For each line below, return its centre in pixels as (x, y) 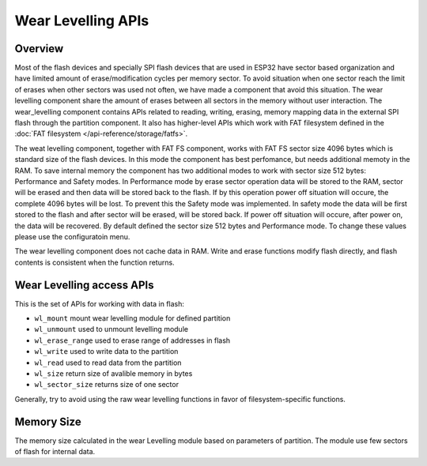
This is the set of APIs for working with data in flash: (100, 303)
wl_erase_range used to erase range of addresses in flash (132, 340)
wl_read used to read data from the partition (108, 363)
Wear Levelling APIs (82, 21)
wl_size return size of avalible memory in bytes (113, 373)
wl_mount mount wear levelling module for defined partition (132, 318)
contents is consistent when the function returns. (94, 262)
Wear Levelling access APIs (84, 285)
